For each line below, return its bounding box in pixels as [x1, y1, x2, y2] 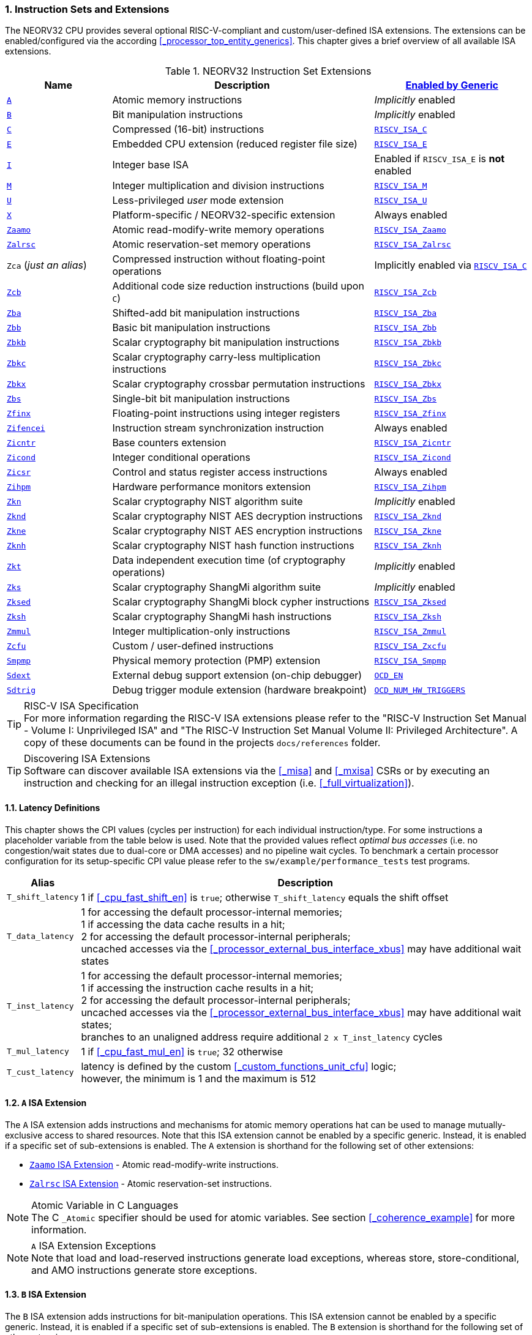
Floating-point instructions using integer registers [112, 407, 340, 420]
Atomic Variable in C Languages [31, 1199, 179, 1211]
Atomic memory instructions [112, 94, 242, 107]
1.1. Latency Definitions [5, 802, 100, 813]
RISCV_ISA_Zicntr [374, 438, 451, 447]
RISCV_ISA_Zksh [374, 611, 441, 621]
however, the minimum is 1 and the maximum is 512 [81, 1072, 317, 1085]
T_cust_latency [7, 1068, 74, 1077]
